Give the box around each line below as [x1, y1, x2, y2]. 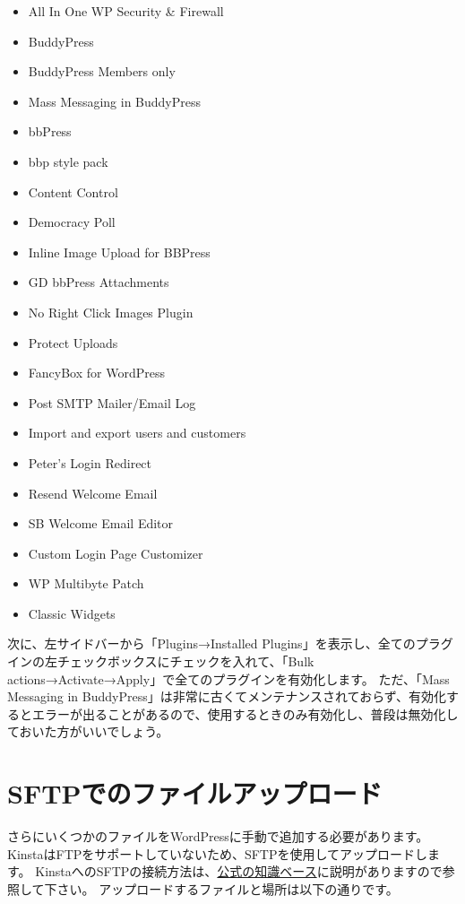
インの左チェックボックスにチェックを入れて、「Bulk [7, 652, 314, 671]
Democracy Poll [28, 213, 116, 231]
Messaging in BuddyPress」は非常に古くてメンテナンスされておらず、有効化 [7, 687, 446, 706]
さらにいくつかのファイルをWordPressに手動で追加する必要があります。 [7, 827, 429, 846]
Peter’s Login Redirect [28, 453, 152, 472]
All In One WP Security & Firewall [28, 2, 224, 20]
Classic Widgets [28, 604, 116, 622]
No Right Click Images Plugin [28, 302, 194, 321]
